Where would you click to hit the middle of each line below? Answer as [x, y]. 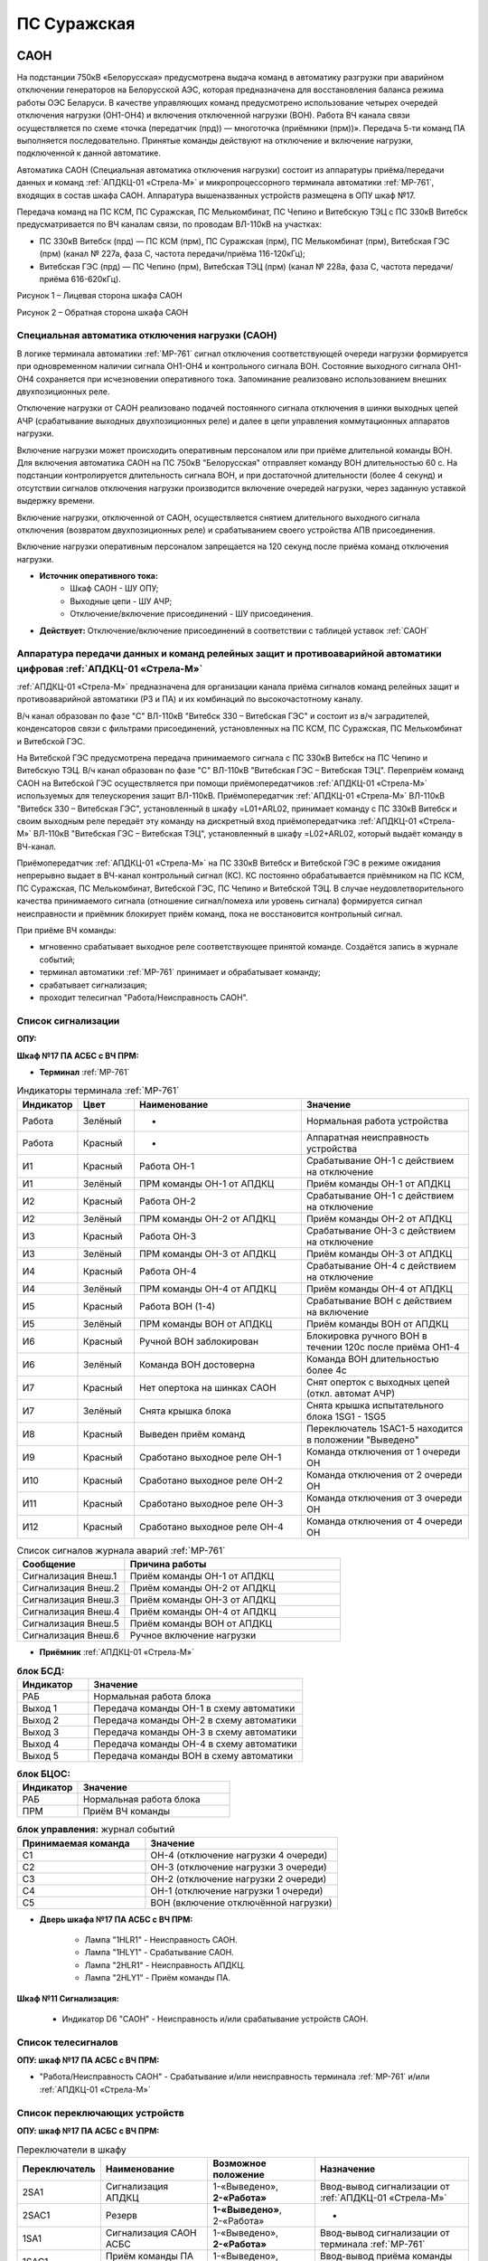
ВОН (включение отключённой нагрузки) [241, 1902]
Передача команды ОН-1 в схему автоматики [194, 1708]
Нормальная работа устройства [377, 1121]
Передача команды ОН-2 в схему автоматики [195, 1720]
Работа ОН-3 [168, 1236]
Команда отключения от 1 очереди [383, 1452]
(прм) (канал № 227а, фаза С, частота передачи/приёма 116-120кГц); [173, 254]
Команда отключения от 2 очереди [384, 1474]
